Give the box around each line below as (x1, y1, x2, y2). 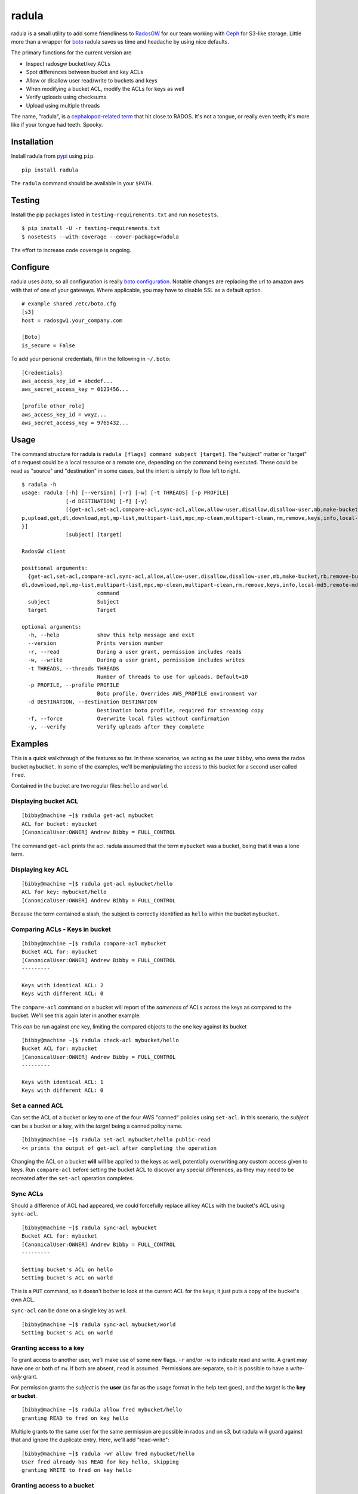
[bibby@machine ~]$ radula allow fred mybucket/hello (21, 1406, 182, 1413)
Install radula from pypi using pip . (11, 152, 95, 160)
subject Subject (27, 598, 119, 605)
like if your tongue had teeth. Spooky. (11, 121, 103, 128)
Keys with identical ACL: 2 (21, 982, 104, 989)
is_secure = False (21, 342, 76, 349)
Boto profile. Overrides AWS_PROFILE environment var (97, 690, 258, 697)
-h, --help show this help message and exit (27, 632, 195, 639)
